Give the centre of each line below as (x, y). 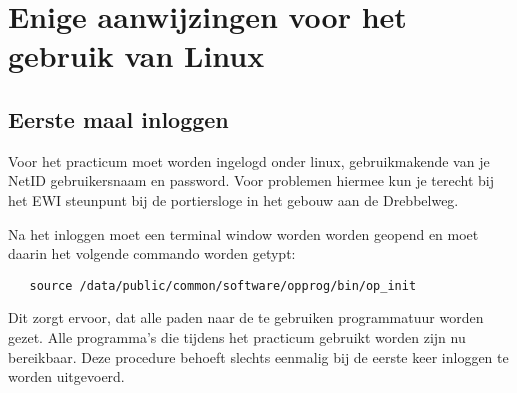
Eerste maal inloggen (118, 118)
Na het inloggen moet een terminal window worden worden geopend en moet (243, 233)
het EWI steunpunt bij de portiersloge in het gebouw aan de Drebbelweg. (233, 199)
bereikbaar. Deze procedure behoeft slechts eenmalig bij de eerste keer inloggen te (258, 356)
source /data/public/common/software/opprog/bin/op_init (223, 285)
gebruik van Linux (136, 55)
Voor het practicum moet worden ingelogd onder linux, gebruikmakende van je (249, 160)
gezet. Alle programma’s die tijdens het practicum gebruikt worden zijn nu (237, 336)
